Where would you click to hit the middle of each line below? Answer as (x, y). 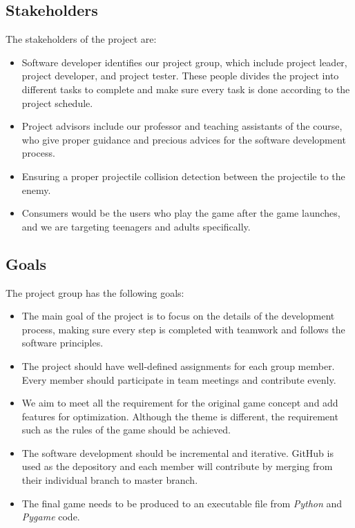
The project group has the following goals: (95, 292)
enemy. (36, 189)
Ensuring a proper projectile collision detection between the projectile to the (183, 176)
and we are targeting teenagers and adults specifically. (136, 226)
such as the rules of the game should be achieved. (126, 430)
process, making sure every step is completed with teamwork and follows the (183, 329)
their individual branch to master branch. (110, 480)
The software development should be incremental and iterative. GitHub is (177, 452)
